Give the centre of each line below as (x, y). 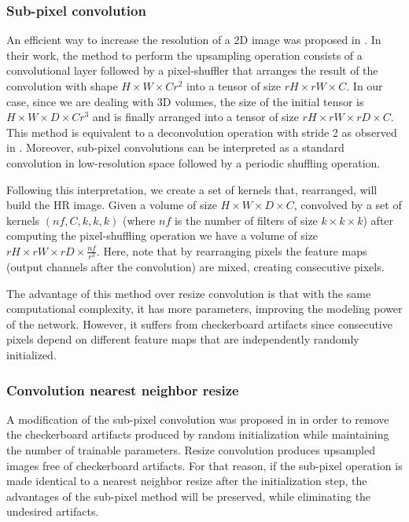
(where (139, 220)
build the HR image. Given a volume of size (112, 205)
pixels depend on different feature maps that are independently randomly (183, 339)
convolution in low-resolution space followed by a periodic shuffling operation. (193, 162)
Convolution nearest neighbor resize (123, 390)
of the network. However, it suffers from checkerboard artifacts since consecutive (199, 323)
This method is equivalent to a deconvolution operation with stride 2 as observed (202, 132)
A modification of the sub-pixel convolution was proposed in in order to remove (198, 419)
